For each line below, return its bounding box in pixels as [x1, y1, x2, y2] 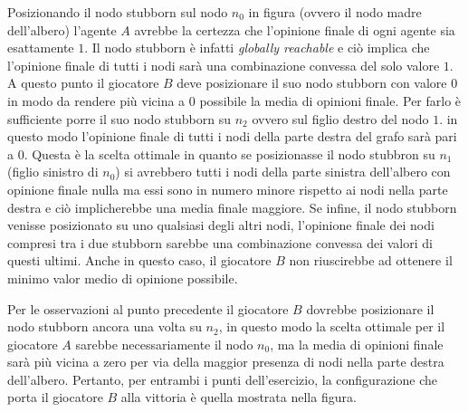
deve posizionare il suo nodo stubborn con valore [177, 73, 447, 92]
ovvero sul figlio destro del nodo [252, 109, 429, 128]
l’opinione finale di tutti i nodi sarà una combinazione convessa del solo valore [7, 55, 440, 74]
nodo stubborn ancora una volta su [7, 317, 202, 336]
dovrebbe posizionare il [306, 299, 435, 318]
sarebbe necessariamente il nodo [75, 334, 253, 353]
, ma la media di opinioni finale [270, 334, 444, 353]
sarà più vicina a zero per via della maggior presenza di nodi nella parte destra [7, 352, 444, 371]
